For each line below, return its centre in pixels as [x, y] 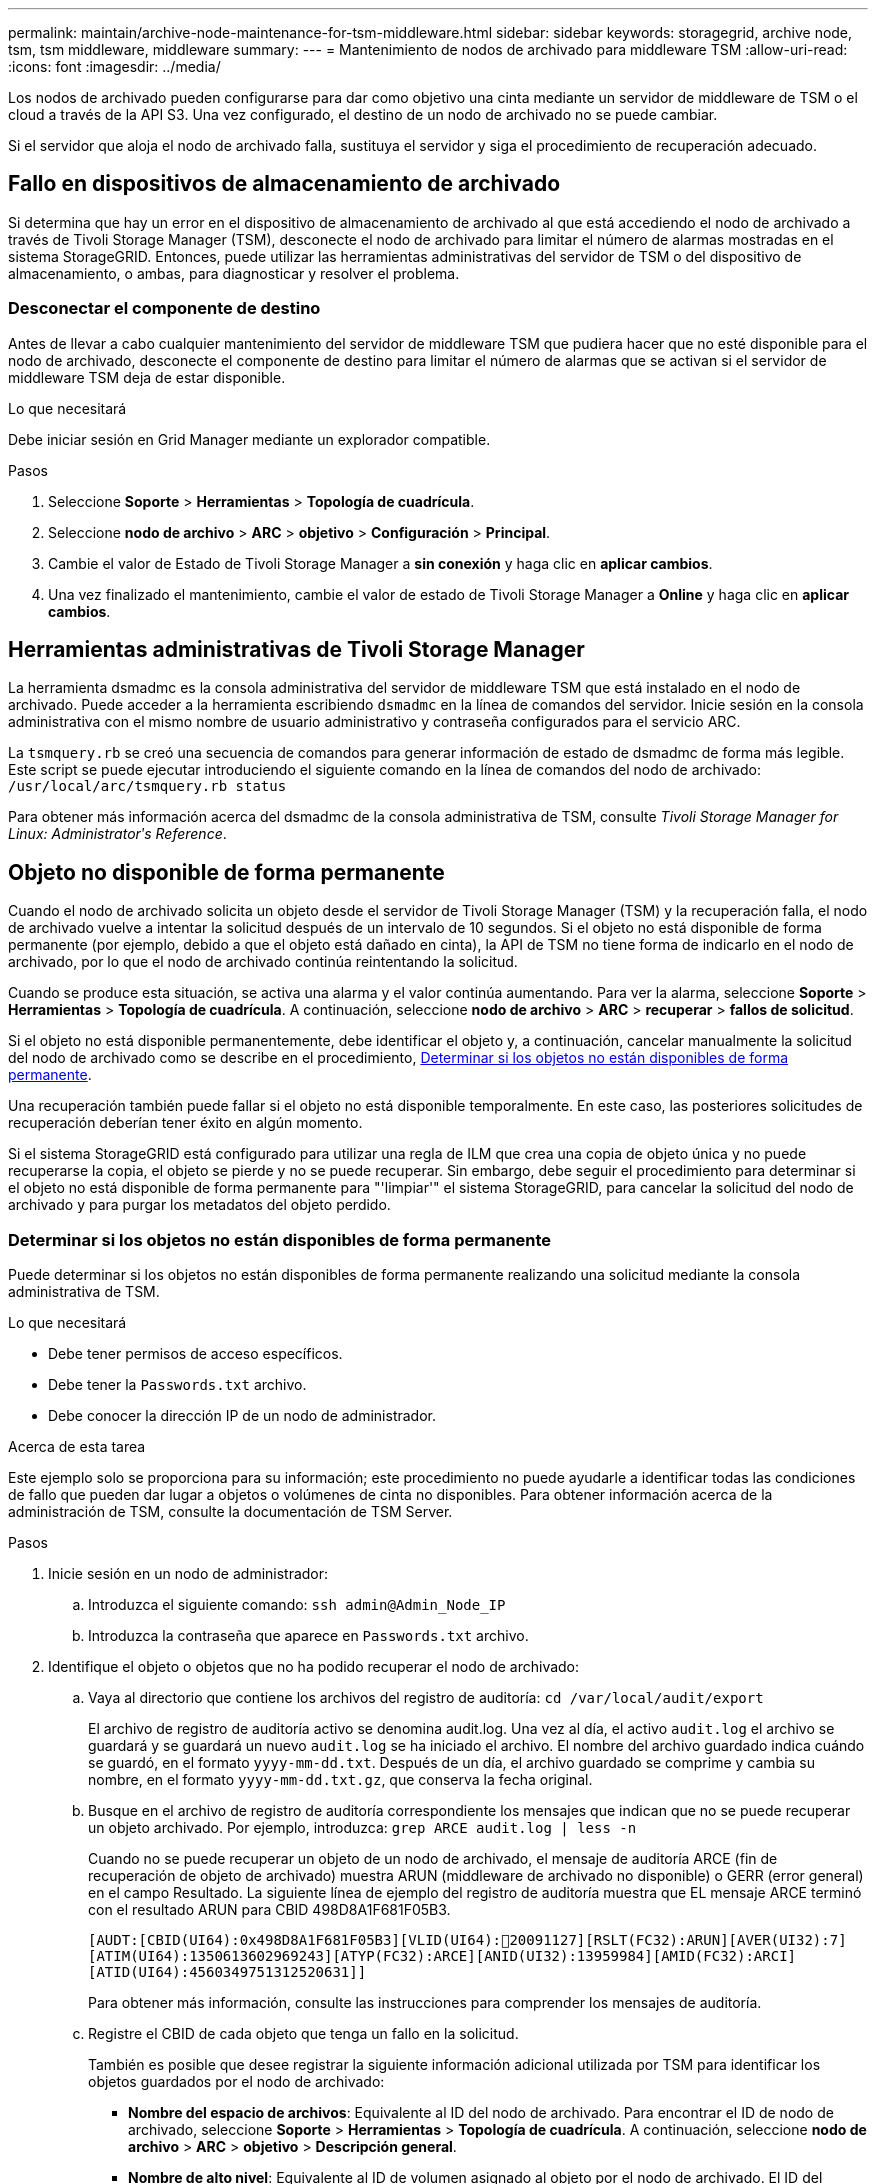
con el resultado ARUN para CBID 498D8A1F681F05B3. [269, 1910]
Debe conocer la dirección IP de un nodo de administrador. [242, 1416]
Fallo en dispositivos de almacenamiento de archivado [284, 184]
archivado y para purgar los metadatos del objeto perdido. [199, 1205]
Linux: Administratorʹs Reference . [117, 834]
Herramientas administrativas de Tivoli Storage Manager [296, 650]
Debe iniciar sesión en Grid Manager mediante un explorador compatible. [249, 439]
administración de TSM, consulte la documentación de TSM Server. [230, 1512]
